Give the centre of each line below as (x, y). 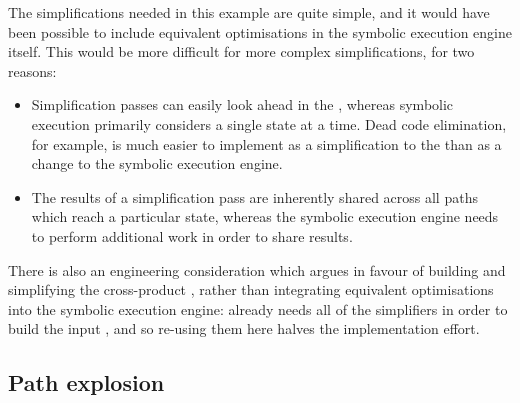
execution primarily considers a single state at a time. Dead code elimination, (269, 123)
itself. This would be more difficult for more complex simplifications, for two (241, 51)
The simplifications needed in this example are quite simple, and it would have (249, 12)
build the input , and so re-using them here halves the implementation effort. (244, 328)
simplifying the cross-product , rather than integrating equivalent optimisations (251, 289)
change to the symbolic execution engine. (157, 163)
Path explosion (86, 382)
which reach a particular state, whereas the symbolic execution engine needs (265, 216)
